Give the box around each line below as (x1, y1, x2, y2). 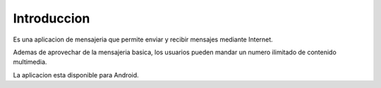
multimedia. (13, 58, 47, 66)
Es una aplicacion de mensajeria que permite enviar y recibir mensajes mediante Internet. (13, 35, 273, 44)
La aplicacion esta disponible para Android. (13, 70, 139, 79)
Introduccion (13, 11, 90, 26)
